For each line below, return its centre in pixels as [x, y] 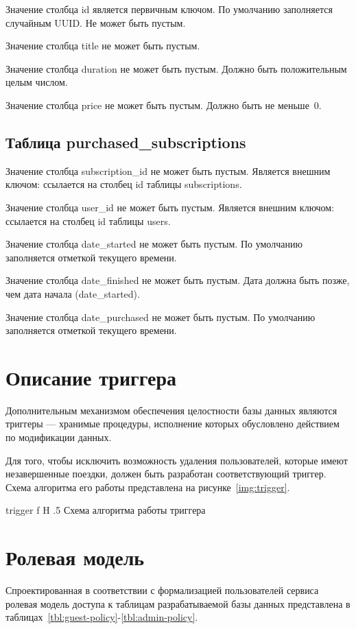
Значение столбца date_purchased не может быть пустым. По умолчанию [161, 317]
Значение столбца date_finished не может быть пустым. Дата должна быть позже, [178, 280]
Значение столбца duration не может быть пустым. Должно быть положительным [176, 68]
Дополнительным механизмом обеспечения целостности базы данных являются [171, 410]
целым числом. [37, 82]
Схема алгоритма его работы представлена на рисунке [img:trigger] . [148, 487]
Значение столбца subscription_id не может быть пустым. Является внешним [168, 170]
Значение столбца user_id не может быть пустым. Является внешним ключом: [170, 207]
